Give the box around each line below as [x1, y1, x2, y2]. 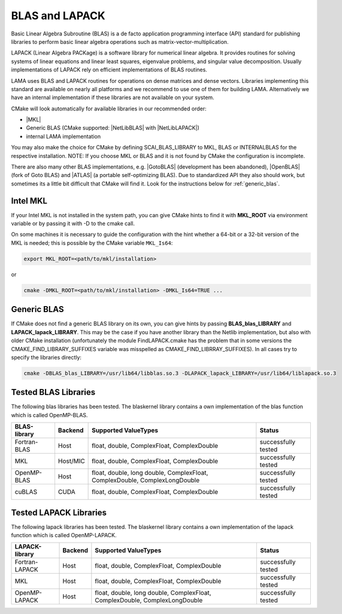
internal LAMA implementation [26, 133, 101, 140]
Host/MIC [57, 457, 85, 465]
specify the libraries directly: [11, 354, 82, 361]
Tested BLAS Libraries [11, 387, 96, 397]
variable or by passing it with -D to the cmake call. [11, 220, 135, 227]
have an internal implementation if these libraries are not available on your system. [11, 94, 215, 101]
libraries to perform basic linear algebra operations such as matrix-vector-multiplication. [11, 38, 229, 45]
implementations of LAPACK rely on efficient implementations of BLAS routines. [11, 66, 208, 73]
